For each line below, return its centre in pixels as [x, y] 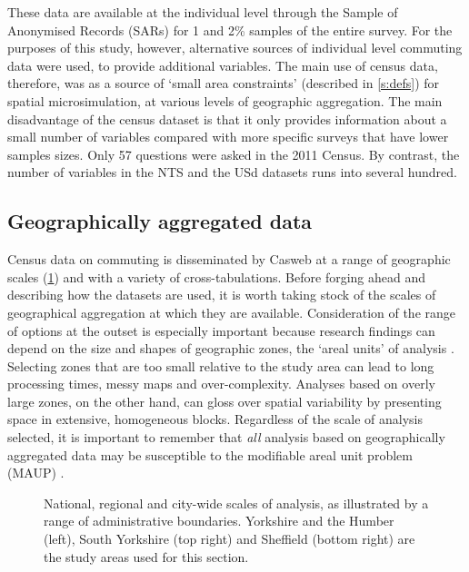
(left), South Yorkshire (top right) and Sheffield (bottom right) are [230, 539]
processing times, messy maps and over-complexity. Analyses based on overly [221, 384]
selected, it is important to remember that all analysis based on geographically [226, 437]
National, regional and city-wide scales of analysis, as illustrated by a [236, 503]
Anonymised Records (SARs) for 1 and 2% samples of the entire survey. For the [230, 30]
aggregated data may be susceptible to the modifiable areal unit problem [210, 454]
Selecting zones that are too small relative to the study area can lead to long [221, 365]
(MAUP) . [36, 473]
